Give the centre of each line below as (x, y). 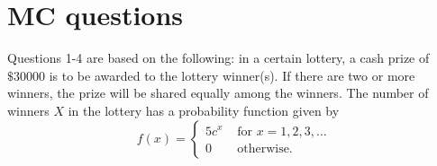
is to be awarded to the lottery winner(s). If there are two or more (232, 75)
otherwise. (265, 149)
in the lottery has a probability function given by (204, 110)
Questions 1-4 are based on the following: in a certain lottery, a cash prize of (218, 58)
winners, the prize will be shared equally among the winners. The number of (218, 93)
